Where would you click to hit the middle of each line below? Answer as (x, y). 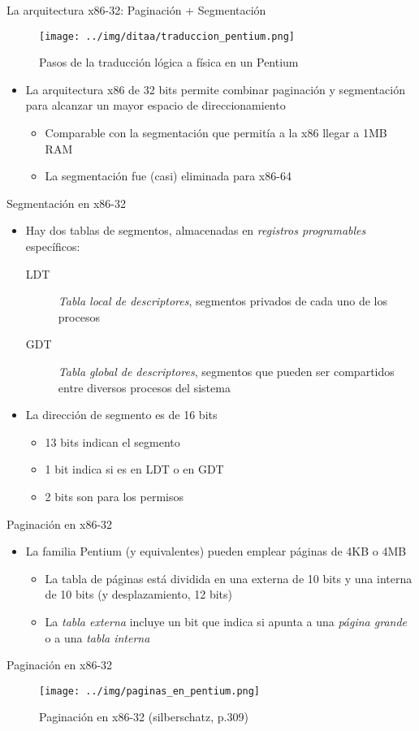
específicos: (53, 246)
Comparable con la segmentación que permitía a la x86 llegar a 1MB (216, 133)
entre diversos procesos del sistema (144, 387)
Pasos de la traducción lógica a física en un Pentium (169, 62)
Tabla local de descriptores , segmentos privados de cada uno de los (223, 301)
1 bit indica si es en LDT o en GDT (134, 469)
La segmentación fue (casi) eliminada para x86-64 (168, 176)
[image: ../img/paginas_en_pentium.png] (150, 691)
